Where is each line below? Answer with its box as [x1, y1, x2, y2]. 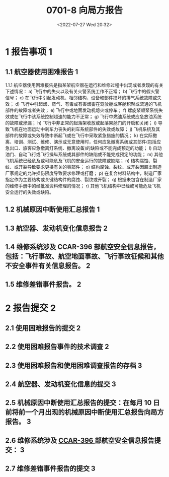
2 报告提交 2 [5, 302, 56, 314]
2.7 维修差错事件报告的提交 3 [5, 464, 96, 473]
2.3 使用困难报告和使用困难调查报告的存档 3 [5, 361, 142, 370]
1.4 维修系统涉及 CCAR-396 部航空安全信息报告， [5, 242, 160, 251]
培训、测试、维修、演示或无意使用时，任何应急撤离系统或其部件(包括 [14, 139, 157, 145]
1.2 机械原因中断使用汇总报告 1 [5, 205, 100, 214]
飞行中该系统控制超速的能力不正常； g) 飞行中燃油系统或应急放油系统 [18, 113, 162, 119]
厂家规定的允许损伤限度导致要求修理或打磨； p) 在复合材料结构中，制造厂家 [5, 170, 162, 176]
